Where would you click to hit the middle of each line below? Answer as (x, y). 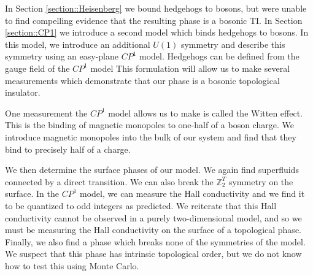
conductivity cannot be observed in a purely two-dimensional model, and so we (153, 217)
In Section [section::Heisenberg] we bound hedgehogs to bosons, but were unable (156, 8)
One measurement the (46, 113)
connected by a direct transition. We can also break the (109, 181)
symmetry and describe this (233, 44)
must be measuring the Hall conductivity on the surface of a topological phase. (153, 230)
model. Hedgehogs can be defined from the (219, 56)
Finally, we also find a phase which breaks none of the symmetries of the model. (155, 241)
